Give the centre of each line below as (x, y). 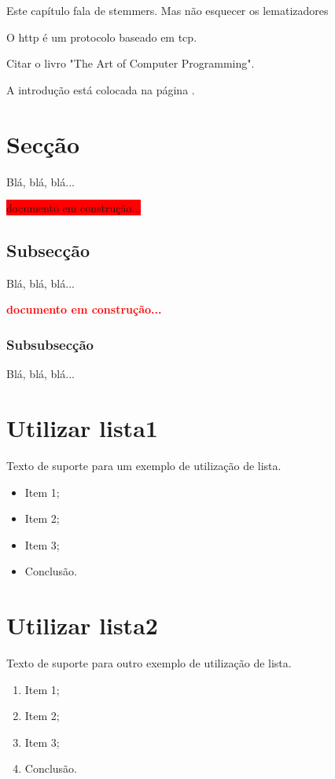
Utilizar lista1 (82, 428)
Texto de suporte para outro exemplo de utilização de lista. (149, 663)
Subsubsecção (50, 344)
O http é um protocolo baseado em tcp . (102, 37)
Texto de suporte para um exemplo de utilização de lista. (144, 466)
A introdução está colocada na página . (101, 89)
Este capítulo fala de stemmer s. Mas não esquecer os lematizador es (167, 10)
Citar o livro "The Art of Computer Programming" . (131, 63)
